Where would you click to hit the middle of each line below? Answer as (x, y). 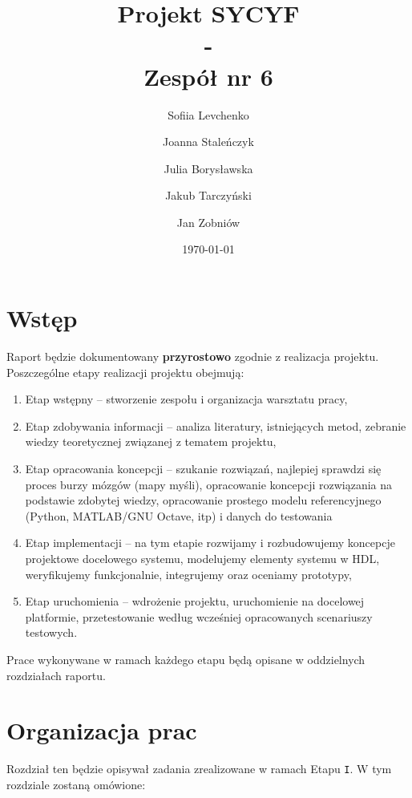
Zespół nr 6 (208, 76)
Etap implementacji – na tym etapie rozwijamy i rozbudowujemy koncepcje (210, 543)
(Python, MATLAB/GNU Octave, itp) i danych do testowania (179, 515)
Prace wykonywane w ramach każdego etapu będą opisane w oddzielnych (186, 659)
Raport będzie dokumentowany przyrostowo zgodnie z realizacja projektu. (193, 356)
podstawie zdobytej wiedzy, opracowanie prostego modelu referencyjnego (203, 500)
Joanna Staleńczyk (208, 142)
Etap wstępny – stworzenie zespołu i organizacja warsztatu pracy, (186, 399)
